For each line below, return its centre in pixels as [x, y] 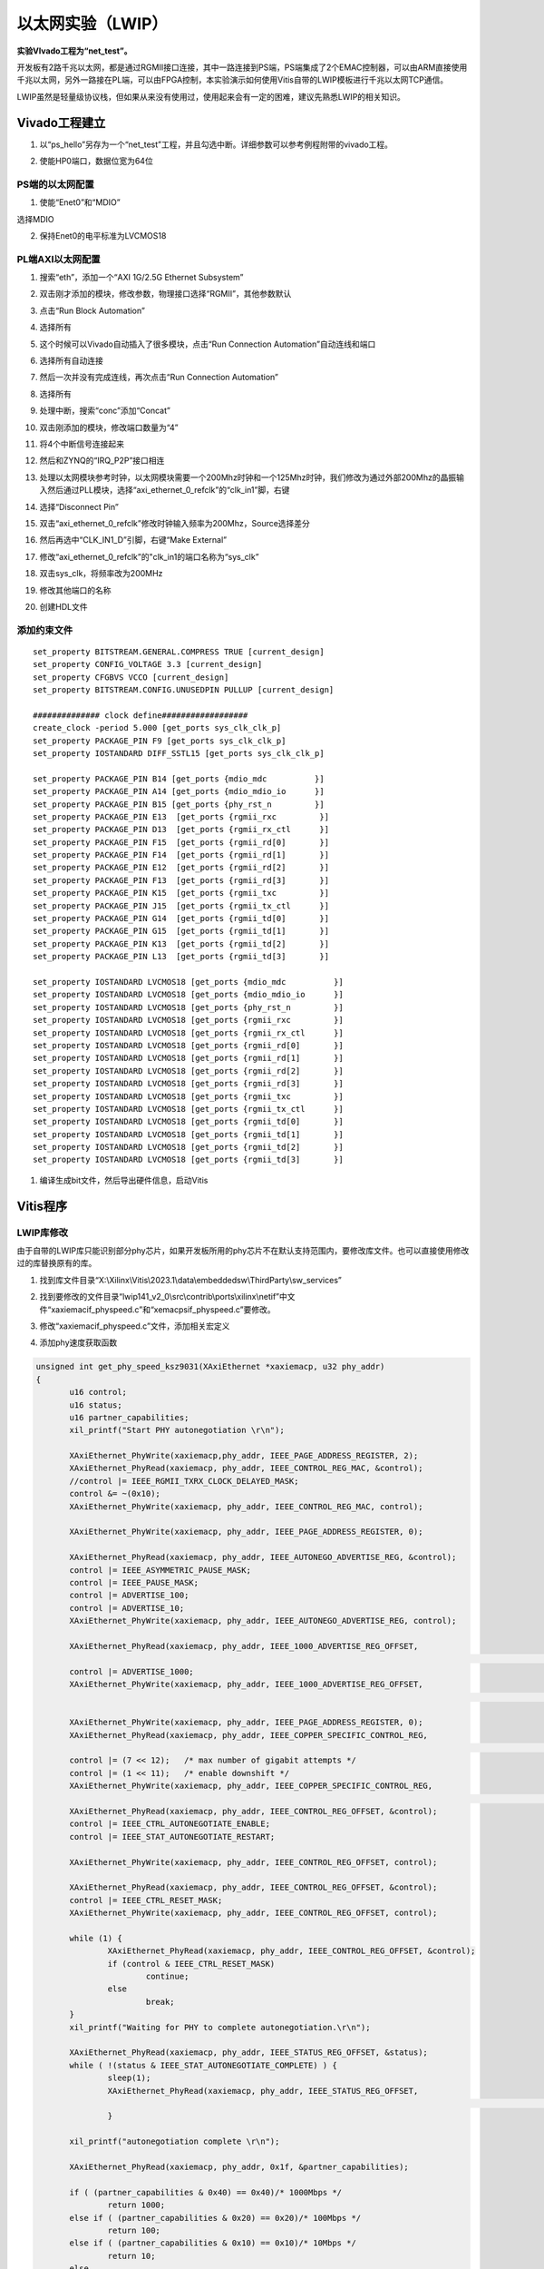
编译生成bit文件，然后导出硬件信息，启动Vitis [124, 1180]
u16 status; [96, 1405]
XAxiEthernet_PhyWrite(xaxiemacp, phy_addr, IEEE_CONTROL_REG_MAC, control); [246, 1506]
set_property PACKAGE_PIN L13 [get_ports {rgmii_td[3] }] [181, 957]
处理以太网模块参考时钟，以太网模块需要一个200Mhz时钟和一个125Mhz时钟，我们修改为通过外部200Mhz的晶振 [248, 477]
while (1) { [96, 1938]
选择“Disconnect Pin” [79, 506]
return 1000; [136, 2205]
